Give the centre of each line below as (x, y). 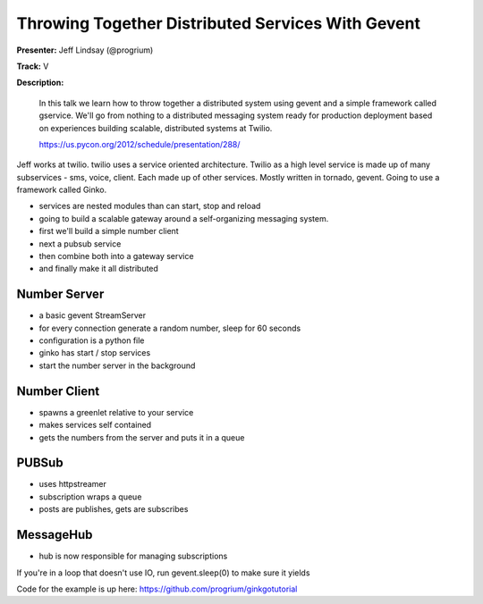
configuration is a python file (92, 340)
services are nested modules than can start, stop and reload (150, 206)
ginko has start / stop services (95, 353)
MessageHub (55, 535)
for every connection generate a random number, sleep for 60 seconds (170, 328)
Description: (40, 83)
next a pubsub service (80, 243)
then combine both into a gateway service (116, 256)
